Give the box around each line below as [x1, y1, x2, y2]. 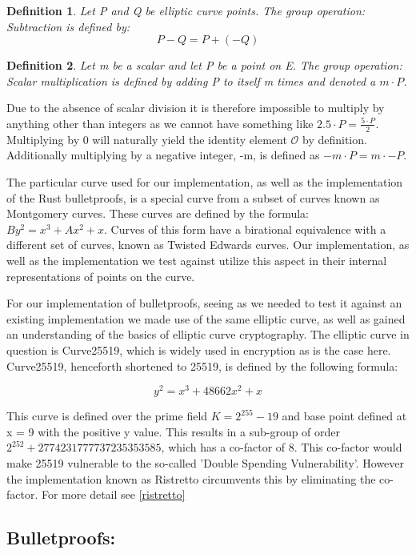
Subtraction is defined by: [6, 18, 130, 34]
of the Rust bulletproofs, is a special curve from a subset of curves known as [6, 189, 380, 206]
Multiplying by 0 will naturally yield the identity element [6, 130, 287, 147]
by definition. [302, 130, 367, 147]
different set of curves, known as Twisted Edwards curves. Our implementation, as [6, 236, 410, 253]
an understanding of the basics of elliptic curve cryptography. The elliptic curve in [6, 326, 410, 343]
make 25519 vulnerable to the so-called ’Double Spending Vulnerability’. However [6, 454, 405, 471]
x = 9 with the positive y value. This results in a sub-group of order [6, 423, 341, 440]
